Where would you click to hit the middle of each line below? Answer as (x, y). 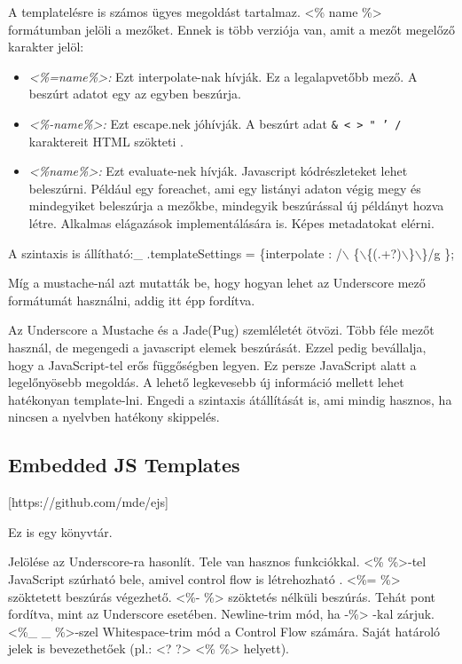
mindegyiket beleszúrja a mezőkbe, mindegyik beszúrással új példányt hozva (236, 206)
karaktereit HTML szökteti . (106, 141)
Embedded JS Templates (124, 465)
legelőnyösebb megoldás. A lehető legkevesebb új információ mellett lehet (206, 382)
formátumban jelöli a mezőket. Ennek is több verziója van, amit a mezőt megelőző (231, 29)
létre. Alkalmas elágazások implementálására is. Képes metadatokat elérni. (231, 223)
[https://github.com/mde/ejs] (89, 502)
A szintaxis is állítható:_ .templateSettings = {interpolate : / (175, 253)
